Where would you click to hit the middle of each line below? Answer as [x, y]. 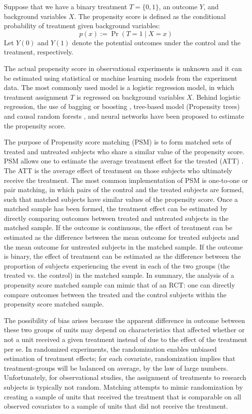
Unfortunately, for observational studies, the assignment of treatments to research [125, 377]
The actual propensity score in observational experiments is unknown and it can [123, 68]
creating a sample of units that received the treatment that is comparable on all [123, 396]
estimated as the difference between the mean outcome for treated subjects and [122, 237]
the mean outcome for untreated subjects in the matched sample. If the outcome [123, 246]
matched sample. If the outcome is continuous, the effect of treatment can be [118, 227]
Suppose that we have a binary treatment [66, 6]
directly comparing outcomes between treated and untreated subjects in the [116, 218]
